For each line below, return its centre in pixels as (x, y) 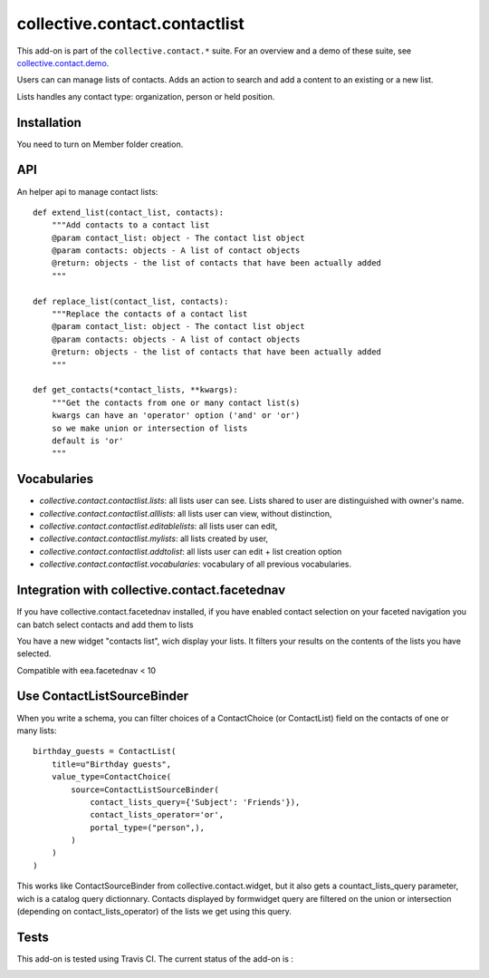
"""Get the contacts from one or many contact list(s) (176, 402)
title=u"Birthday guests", (111, 764)
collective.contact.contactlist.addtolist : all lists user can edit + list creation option (191, 551)
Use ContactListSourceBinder (103, 697)
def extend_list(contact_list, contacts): (129, 212)
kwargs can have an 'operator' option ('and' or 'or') (176, 416)
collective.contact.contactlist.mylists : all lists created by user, (154, 538)
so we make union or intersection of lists (149, 428)
